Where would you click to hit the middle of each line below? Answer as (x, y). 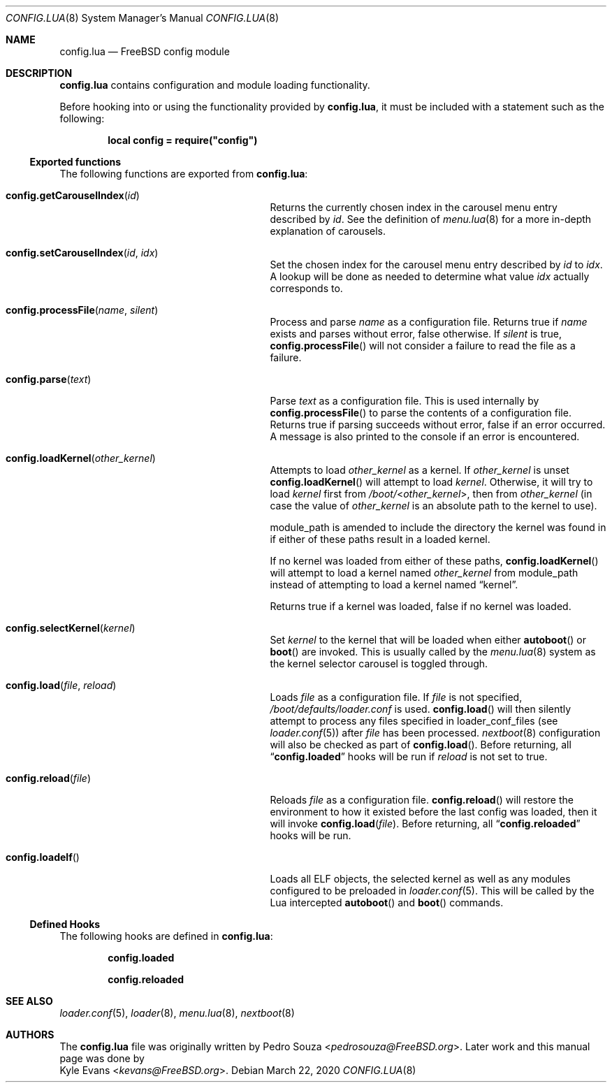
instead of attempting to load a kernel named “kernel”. (394, 585)
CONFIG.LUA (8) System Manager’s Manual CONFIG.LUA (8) (143, 18)
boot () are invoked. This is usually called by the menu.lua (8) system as (433, 652)
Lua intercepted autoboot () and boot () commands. (387, 902)
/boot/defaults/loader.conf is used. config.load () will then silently (421, 709)
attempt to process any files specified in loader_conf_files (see (414, 721)
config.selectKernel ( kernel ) (71, 628)
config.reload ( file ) (49, 778)
